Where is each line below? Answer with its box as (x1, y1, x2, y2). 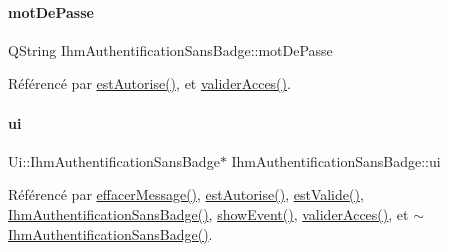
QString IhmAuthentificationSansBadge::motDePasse (8, 39, 333, 60)
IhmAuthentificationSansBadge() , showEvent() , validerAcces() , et (8, 203, 409, 224)
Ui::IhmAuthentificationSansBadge (8, 150, 220, 171)
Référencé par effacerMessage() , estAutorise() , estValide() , (8, 184, 364, 205)
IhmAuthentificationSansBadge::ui (231, 150, 441, 171)
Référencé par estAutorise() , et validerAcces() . (8, 73, 291, 94)
